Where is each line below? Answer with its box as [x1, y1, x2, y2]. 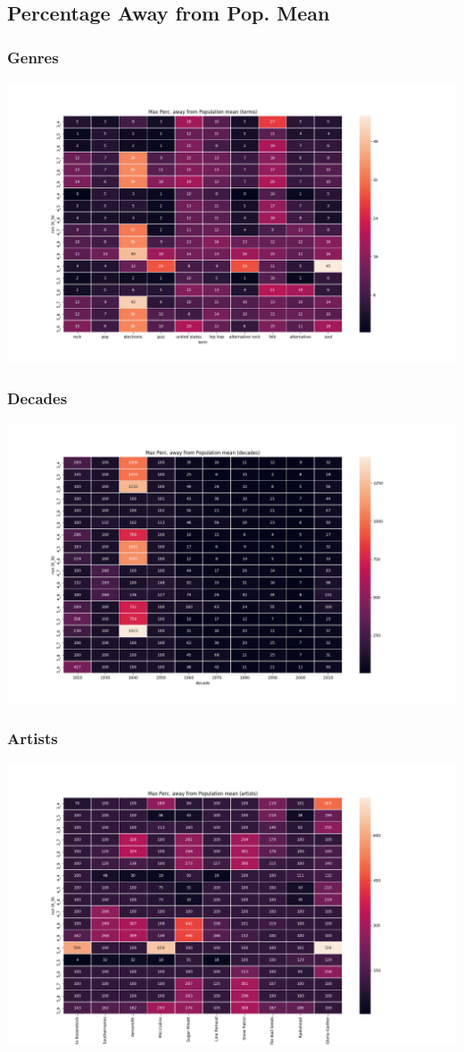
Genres [7, 46, 59, 68]
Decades [7, 386, 68, 409]
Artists [7, 727, 58, 750]
